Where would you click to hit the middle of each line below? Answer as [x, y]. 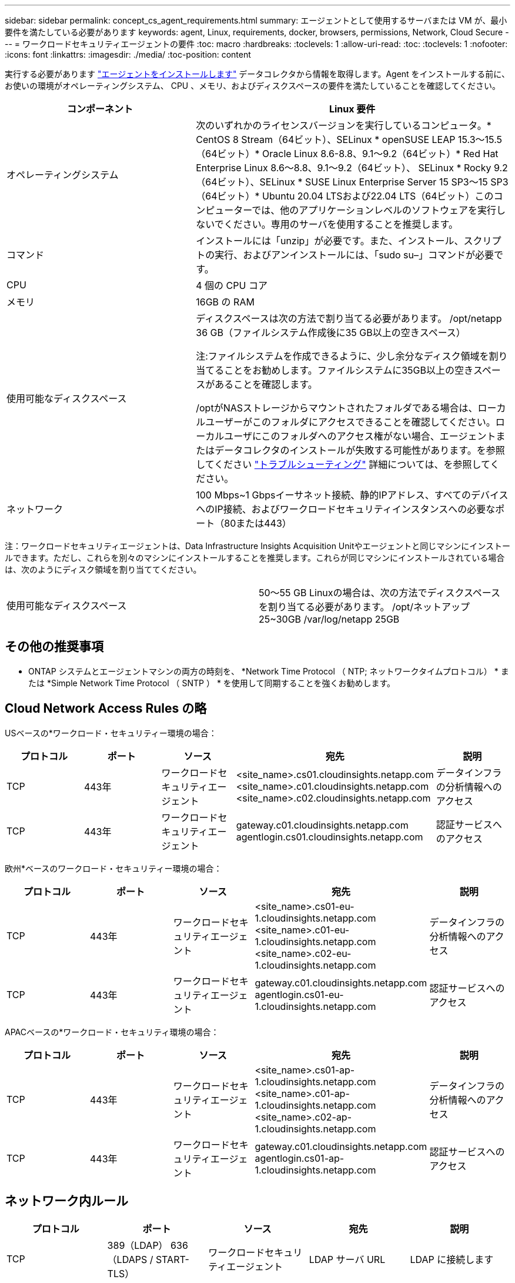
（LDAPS [127, 1259]
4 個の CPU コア [232, 285]
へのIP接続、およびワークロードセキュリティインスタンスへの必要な [346, 509]
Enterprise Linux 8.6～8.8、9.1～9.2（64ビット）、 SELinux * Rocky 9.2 [352, 168]
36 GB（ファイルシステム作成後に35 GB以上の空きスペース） [331, 333]
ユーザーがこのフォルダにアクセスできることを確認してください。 [350, 422]
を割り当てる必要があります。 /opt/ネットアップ [364, 607]
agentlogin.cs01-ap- [300, 1158]
